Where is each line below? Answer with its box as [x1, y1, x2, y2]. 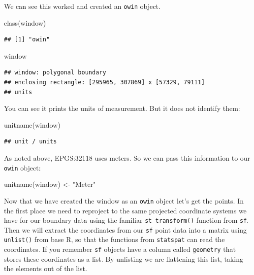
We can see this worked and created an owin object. [4, 1, 160, 11]
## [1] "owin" [4, 36, 50, 43]
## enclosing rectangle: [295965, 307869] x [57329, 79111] [4, 79, 205, 86]
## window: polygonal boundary [4, 69, 106, 76]
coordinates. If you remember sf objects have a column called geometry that [4, 244, 236, 254]
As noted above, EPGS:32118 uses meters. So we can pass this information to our [4, 153, 251, 163]
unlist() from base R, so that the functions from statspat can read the [4, 234, 225, 244]
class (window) [4, 17, 46, 28]
